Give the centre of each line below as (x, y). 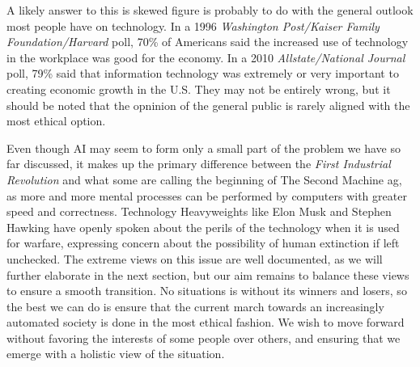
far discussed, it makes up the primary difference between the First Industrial (199, 164)
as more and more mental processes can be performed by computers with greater (207, 195)
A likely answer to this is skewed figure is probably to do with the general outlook (210, 10)
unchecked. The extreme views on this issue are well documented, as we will (195, 258)
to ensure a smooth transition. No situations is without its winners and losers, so (207, 291)
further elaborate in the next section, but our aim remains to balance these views (208, 274)
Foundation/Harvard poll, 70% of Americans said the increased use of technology (208, 42)
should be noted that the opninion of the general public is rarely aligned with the (208, 105)
